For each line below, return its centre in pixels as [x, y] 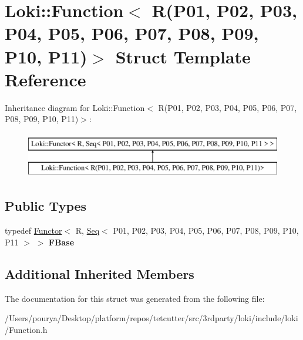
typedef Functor [33, 230]
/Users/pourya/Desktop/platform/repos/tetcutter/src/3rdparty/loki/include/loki [151, 318]
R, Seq [87, 230]
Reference [46, 79]
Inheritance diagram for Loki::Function [75, 107]
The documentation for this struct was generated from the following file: [135, 298]
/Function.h [26, 329]
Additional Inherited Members [100, 273]
